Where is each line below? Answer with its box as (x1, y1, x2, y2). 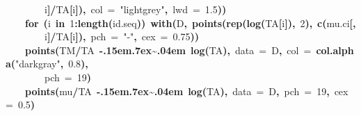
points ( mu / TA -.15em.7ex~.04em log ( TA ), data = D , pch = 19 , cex (25, 83, 348, 98)
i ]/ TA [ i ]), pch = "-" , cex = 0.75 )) (45, 29, 199, 44)
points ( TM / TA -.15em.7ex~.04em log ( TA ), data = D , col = (25, 42, 312, 57)
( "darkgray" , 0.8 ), (10, 56, 88, 71)
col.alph (316, 42, 354, 57)
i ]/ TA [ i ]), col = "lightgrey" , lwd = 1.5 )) (45, 2, 227, 16)
